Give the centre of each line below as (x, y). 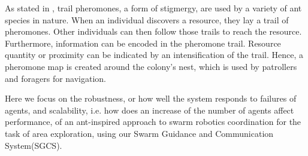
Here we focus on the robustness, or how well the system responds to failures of (151, 98)
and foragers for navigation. (56, 78)
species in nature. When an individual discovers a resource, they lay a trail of (147, 19)
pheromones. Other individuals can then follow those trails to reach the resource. (153, 31)
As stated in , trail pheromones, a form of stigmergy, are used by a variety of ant (153, 8)
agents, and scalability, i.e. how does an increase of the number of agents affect (150, 110)
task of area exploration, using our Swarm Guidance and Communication (139, 133)
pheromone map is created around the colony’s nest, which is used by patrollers (151, 66)
